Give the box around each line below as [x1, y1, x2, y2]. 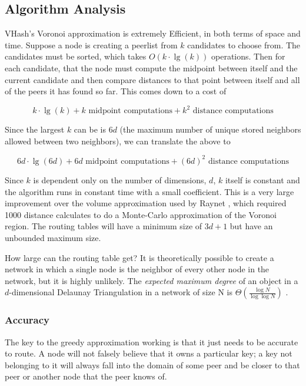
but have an [229, 220, 273, 232]
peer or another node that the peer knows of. [5, 370, 167, 382]
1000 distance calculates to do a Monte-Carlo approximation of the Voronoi [5, 208, 277, 220]
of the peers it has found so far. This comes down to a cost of [5, 85, 227, 97]
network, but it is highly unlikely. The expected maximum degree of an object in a [5, 274, 298, 286]
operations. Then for [211, 50, 285, 62]
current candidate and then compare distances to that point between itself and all [5, 73, 300, 85]
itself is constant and [225, 173, 300, 186]
